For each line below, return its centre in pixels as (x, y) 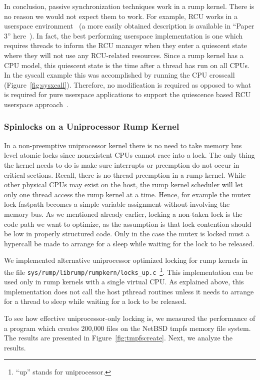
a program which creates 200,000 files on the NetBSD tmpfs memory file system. (127, 328)
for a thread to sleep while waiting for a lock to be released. (95, 301)
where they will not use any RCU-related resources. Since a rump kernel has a (124, 55)
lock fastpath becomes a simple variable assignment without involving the (117, 204)
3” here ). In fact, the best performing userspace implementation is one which (123, 35)
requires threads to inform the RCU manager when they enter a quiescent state (126, 45)
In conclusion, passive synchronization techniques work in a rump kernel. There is (129, 6)
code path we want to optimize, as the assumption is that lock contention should (128, 224)
